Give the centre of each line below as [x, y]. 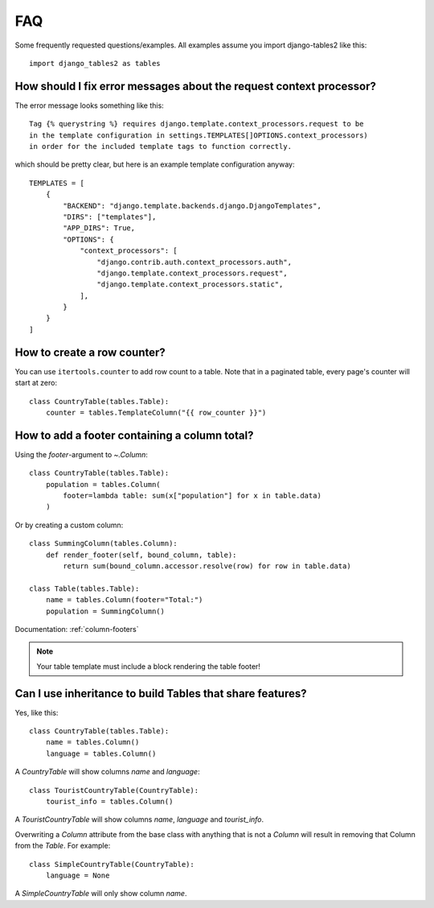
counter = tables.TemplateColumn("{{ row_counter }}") [156, 412]
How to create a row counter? [90, 352]
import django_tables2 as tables [95, 63]
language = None [78, 875]
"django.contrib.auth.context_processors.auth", [194, 262]
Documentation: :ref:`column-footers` [77, 629]
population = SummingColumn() [105, 611]
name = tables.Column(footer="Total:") [124, 600]
